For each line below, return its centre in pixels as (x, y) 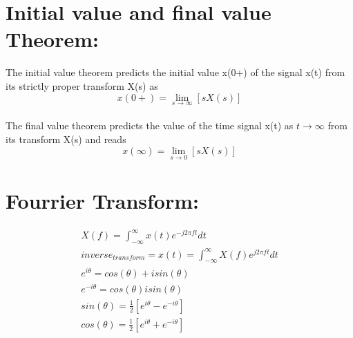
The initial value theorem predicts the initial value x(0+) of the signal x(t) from (175, 72)
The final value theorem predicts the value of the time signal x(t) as (150, 125)
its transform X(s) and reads (66, 139)
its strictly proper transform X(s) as (82, 85)
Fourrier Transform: (103, 200)
